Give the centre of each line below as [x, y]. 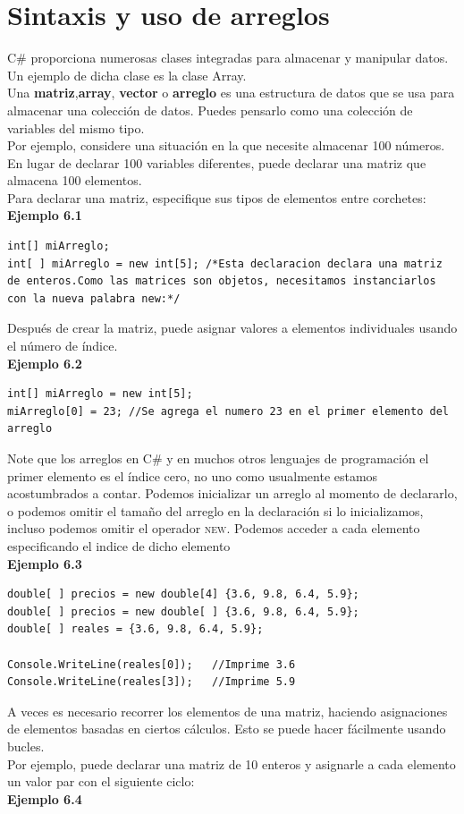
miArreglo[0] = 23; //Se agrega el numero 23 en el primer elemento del [228, 411]
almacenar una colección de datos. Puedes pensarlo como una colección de [210, 110]
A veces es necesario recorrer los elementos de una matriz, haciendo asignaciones [228, 711]
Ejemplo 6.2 [45, 363]
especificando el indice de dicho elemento [119, 545]
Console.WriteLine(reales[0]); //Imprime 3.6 [152, 664]
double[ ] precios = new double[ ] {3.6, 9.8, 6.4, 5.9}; [183, 611]
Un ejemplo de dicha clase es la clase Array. [127, 75]
